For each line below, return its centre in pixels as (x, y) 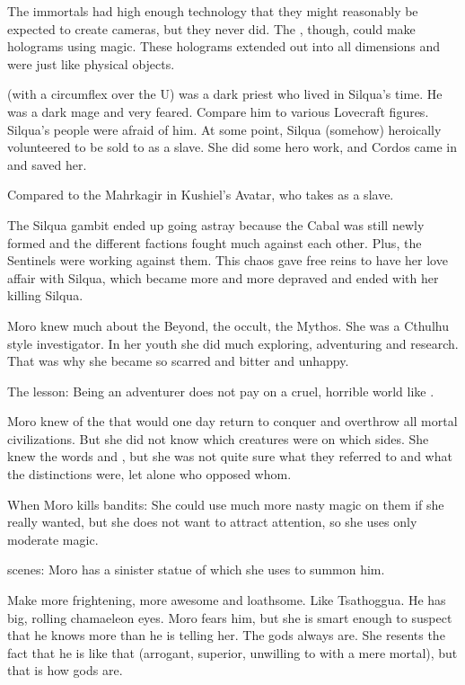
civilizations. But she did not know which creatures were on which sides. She (218, 438)
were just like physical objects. (91, 63)
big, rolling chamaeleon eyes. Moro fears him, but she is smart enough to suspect (230, 617)
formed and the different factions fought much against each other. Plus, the (215, 242)
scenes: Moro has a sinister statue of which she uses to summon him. (196, 569)
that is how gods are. (65, 670)
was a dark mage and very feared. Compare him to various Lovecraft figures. (218, 111)
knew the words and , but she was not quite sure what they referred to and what (230, 456)
